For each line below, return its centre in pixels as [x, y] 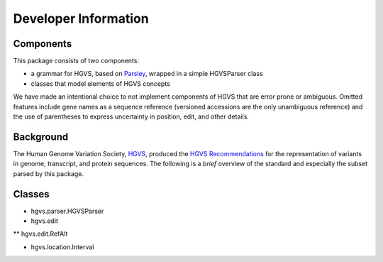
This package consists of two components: [76, 61]
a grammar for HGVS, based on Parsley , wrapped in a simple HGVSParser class [147, 74]
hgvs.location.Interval [62, 247]
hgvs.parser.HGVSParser [67, 211]
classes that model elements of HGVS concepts [100, 83]
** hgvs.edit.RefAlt [40, 234]
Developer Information [81, 18]
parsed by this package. [49, 173]
